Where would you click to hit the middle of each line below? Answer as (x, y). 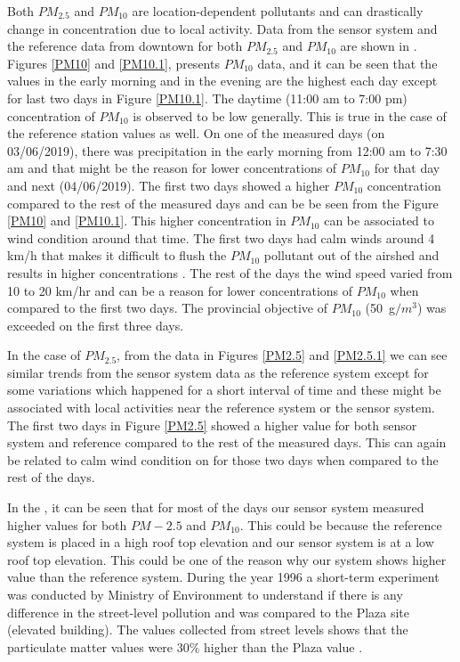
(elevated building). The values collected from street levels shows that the (208, 629)
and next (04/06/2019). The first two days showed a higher (169, 185)
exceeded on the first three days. (96, 325)
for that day (407, 168)
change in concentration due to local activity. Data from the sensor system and (222, 28)
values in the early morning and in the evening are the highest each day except (222, 81)
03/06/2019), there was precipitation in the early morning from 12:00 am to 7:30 (227, 150)
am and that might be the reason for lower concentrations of (172, 168)
